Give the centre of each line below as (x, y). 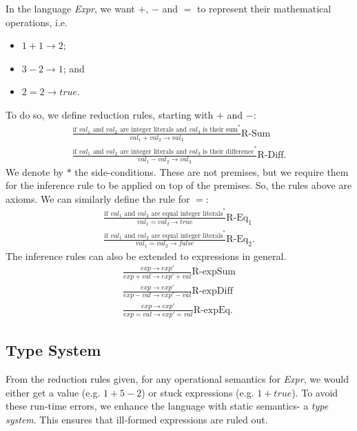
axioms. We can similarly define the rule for (98, 198)
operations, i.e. (37, 22)
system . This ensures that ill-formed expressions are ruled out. (137, 420)
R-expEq (212, 310)
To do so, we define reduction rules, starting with (110, 114)
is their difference (228, 151)
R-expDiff (212, 291)
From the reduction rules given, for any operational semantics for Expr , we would (177, 379)
